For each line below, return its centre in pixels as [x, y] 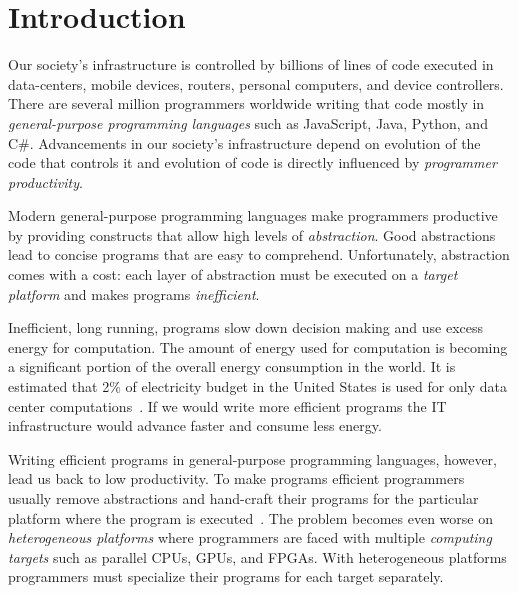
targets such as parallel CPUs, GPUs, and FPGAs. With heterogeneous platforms [257, 556]
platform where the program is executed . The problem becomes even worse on [250, 517]
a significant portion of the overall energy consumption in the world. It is [232, 366]
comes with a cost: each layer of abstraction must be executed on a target [233, 274]
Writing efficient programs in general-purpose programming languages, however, [253, 458]
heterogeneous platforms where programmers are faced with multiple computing [250, 537]
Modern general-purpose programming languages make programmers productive [253, 215]
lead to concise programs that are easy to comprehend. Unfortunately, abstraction [259, 254]
